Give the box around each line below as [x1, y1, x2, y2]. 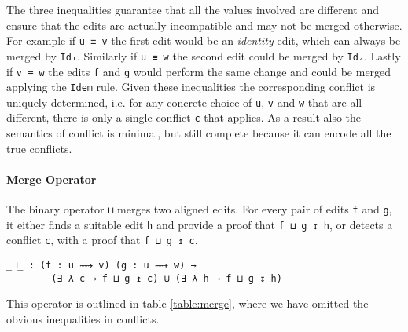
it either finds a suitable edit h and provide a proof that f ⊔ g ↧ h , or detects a [6, 216, 393, 232]
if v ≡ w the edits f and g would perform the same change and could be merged [6, 63, 391, 79]
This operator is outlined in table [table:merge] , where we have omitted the [6, 295, 369, 312]
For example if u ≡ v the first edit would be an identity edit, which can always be [6, 32, 401, 49]
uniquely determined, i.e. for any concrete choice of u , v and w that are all [6, 93, 362, 110]
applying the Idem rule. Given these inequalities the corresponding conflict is [6, 78, 376, 95]
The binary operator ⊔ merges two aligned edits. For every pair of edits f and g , [6, 201, 392, 217]
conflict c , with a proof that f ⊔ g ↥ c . [6, 232, 198, 248]
